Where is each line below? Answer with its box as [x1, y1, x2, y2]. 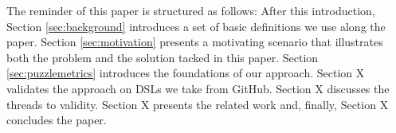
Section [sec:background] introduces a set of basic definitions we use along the [6, 18, 386, 34]
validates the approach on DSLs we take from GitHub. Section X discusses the [6, 80, 390, 96]
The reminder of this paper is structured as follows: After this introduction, [6, 2, 375, 18]
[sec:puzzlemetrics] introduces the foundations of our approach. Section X [6, 65, 365, 81]
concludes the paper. [6, 111, 107, 128]
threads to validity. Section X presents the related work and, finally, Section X [6, 96, 389, 112]
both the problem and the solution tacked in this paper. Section [6, 49, 319, 65]
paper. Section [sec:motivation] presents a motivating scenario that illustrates [6, 33, 383, 50]
